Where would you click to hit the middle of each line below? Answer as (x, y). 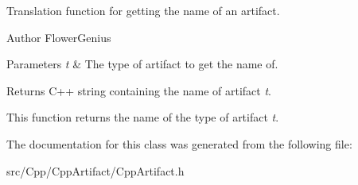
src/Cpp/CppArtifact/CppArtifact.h (95, 170)
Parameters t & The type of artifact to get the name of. (142, 64)
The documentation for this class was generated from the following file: (179, 143)
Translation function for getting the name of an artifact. (143, 10)
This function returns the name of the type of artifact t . (143, 117)
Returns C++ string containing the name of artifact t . (139, 90)
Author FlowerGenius (59, 37)
